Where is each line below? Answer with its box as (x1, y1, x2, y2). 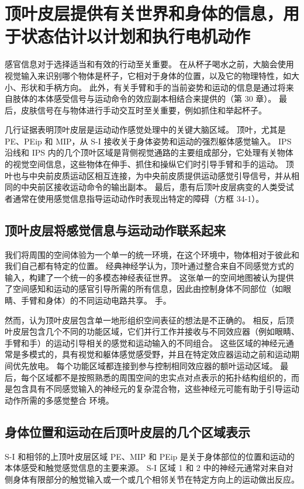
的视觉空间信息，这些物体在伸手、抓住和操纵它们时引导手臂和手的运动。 (5, 158, 283, 170)
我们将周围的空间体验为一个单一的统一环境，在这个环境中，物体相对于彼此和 (5, 248, 299, 260)
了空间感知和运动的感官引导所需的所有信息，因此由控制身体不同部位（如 (5, 283, 283, 295)
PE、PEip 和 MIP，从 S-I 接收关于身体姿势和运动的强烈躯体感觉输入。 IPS (5, 135, 292, 147)
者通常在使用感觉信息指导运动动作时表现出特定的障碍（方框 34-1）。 (5, 192, 264, 204)
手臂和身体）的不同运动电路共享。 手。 (20, 294, 171, 307)
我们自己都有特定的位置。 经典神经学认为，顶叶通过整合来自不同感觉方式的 (5, 260, 294, 272)
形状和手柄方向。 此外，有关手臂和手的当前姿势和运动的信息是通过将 (20, 81, 286, 93)
